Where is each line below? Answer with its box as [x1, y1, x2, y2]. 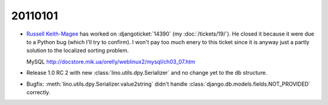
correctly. [26, 88, 51, 96]
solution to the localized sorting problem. [26, 47, 129, 54]
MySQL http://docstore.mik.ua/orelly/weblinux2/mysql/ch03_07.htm [26, 58, 196, 65]
